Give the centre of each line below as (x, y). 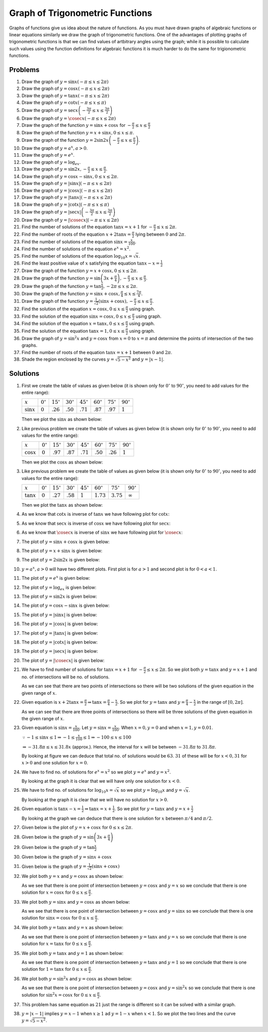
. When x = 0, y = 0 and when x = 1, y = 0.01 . (166, 728)
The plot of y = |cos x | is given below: (60, 624)
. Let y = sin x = (96, 728)
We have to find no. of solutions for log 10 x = (67, 791)
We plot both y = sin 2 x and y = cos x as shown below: (77, 979)
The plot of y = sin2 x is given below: (59, 596)
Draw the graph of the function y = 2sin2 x (65, 140)
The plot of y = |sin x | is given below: (60, 615)
